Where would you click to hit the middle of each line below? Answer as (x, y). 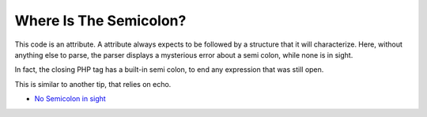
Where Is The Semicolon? (100, 21)
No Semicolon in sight (70, 99)
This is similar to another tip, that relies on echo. (93, 84)
